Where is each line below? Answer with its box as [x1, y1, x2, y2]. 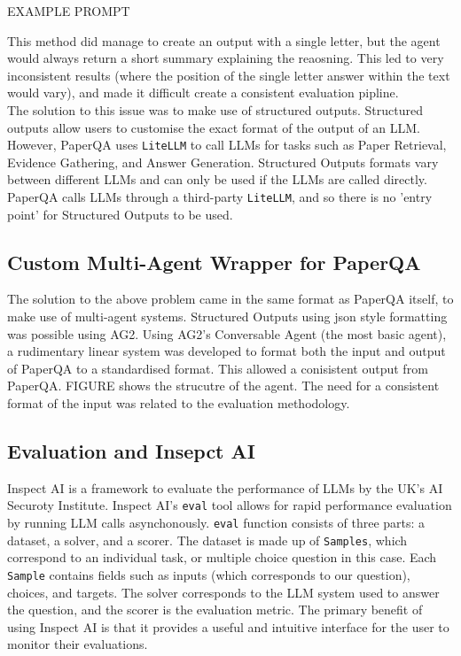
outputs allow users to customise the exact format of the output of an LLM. [7, 118, 420, 136]
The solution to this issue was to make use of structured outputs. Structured [7, 100, 423, 119]
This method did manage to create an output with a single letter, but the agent [7, 31, 441, 50]
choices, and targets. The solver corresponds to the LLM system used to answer [7, 583, 440, 601]
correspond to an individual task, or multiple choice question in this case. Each [7, 548, 437, 567]
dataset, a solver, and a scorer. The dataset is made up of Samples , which [7, 530, 408, 549]
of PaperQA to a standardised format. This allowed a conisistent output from [7, 359, 428, 377]
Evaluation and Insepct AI [7, 437, 255, 464]
